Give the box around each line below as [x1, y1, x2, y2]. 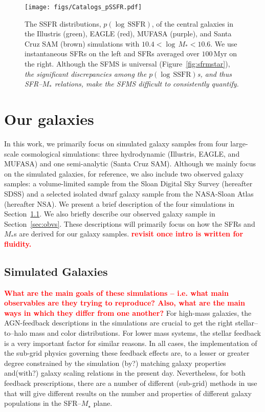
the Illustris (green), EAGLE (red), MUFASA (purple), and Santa [25, 28, 232, 39]
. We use [210, 38, 237, 49]
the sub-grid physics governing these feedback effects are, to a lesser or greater [4, 348, 250, 358]
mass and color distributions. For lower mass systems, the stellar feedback [29, 328, 261, 338]
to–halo [4, 328, 28, 338]
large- [230, 138, 248, 148]
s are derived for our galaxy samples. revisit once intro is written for [14, 228, 244, 239]
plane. [93, 398, 113, 408]
